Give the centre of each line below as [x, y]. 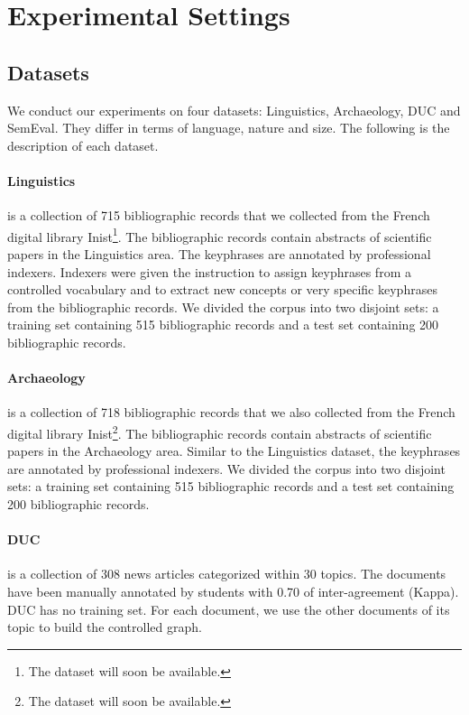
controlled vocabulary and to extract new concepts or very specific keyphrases [222, 289]
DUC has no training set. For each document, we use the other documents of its [229, 609]
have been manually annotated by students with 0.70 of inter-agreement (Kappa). [233, 591]
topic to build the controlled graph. [105, 627]
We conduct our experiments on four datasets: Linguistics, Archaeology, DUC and [234, 110]
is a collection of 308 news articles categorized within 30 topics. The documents [227, 574]
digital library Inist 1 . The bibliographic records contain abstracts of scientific [220, 235]
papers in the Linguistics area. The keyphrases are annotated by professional [219, 254]
